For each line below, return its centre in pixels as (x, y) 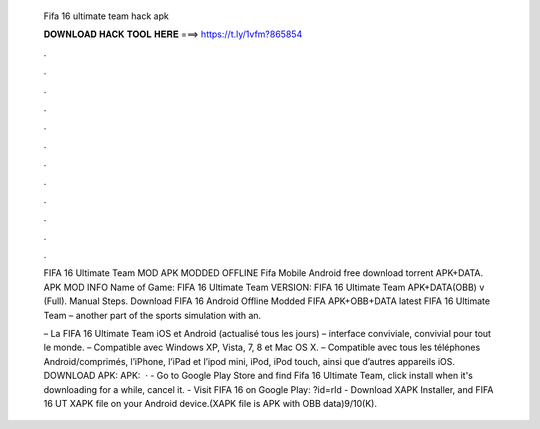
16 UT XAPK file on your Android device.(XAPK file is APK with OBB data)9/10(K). (210, 403)
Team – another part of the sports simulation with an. (152, 315)
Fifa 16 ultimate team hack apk (106, 16)
